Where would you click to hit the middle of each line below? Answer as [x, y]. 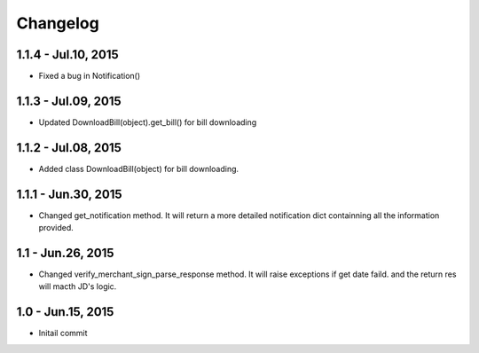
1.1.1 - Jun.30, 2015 [70, 194]
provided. [56, 228]
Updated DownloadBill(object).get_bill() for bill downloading [148, 122]
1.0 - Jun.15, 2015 [65, 312]
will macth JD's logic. [78, 286]
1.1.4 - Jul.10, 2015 [67, 55]
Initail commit [63, 333]
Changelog [58, 23]
